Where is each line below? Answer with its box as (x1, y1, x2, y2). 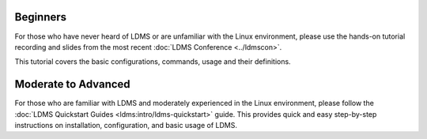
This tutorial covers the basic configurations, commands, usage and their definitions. (14, 57, 292, 66)
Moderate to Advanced (14, 77, 130, 91)
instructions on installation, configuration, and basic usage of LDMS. (14, 120, 237, 130)
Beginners (14, 10, 67, 24)
